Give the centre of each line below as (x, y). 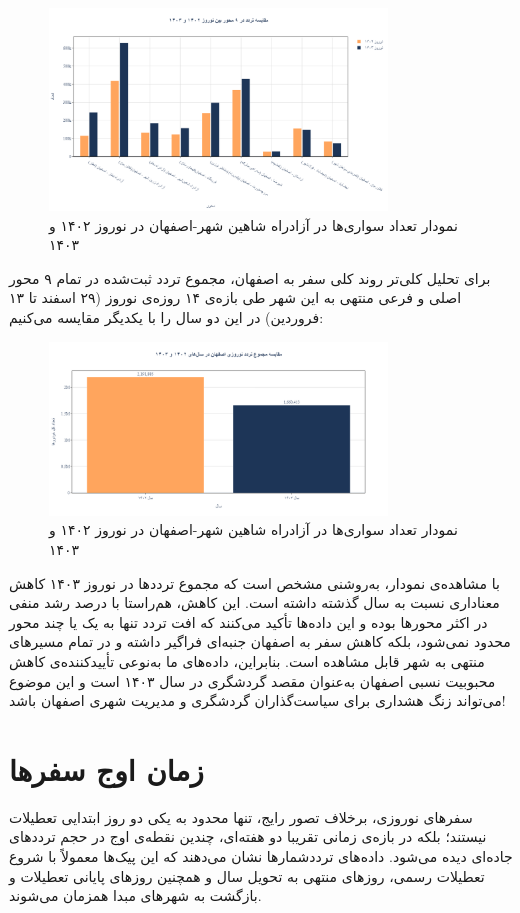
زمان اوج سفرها (106, 768)
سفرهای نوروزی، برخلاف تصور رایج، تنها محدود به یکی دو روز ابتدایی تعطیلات (241, 816)
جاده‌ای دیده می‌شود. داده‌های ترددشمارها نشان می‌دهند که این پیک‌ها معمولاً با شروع (261, 856)
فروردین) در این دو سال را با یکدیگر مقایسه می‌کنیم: (166, 317)
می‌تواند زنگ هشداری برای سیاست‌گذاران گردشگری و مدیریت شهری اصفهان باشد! (257, 700)
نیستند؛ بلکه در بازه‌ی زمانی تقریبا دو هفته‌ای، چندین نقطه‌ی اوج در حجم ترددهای (248, 836)
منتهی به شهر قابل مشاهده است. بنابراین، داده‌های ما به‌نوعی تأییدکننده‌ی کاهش (247, 660)
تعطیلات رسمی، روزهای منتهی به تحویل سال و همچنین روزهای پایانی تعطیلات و (247, 875)
